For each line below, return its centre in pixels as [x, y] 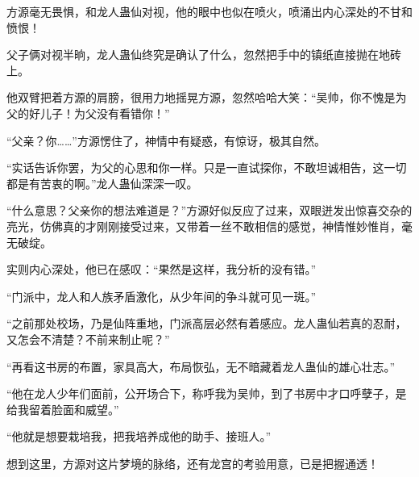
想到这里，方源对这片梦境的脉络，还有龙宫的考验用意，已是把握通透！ [193, 463]
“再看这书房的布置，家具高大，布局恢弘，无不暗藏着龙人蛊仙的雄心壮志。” [201, 366]
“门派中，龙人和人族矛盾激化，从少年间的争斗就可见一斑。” [162, 296]
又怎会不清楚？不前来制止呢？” [88, 339]
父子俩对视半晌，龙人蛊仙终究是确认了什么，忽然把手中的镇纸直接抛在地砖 [204, 54]
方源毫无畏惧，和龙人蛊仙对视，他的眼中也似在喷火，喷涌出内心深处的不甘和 [209, 11]
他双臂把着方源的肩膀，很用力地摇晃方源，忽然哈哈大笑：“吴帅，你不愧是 [201, 97]
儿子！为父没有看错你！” [105, 113]
